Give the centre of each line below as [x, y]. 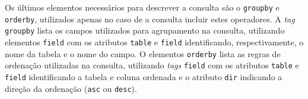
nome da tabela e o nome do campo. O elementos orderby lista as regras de [143, 53]
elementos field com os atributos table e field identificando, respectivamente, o [154, 42]
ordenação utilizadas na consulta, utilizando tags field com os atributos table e [152, 65]
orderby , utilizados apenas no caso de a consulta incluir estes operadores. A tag [150, 19]
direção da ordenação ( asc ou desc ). [71, 88]
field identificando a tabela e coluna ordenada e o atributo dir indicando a [144, 76]
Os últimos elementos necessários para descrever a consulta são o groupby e [142, 7]
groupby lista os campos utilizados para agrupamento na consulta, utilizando [145, 30]
